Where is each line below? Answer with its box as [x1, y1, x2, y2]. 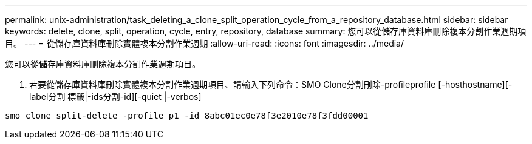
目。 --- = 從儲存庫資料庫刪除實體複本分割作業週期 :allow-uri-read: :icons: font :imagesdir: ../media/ [5, 38, 404, 48]
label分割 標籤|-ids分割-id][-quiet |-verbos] [29, 91, 202, 102]
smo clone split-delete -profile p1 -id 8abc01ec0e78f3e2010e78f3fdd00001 [5, 111, 369, 120]
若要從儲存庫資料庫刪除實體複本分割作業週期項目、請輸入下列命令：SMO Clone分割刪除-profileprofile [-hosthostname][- [29, 79, 513, 90]
